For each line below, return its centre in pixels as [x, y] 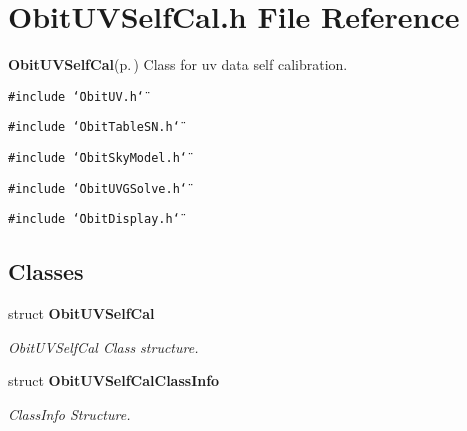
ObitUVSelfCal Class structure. [103, 346]
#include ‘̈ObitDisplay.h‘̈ [94, 219]
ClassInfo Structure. [69, 413]
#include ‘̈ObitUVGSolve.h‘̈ [97, 188]
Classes [46, 271]
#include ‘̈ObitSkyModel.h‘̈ [97, 158]
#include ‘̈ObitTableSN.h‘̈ [94, 127]
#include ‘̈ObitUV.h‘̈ [76, 96]
